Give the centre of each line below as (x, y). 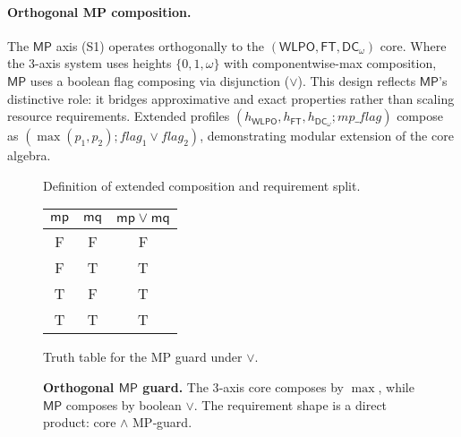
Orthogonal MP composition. (99, 11)
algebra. (29, 155)
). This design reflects (357, 80)
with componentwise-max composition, (330, 63)
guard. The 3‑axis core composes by (243, 386)
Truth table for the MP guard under (143, 357)
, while (396, 386)
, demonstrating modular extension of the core (327, 136)
